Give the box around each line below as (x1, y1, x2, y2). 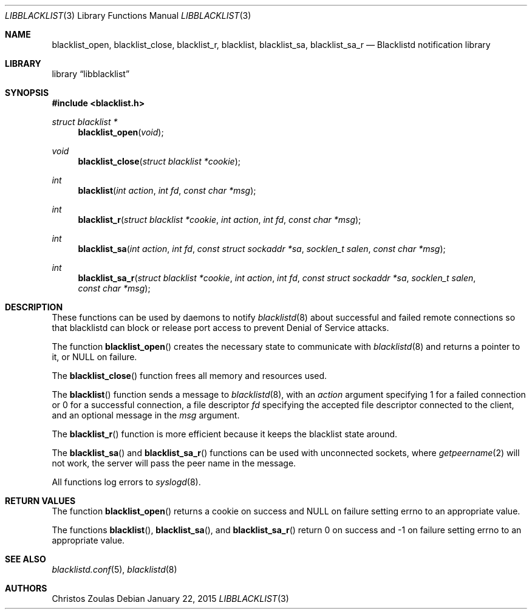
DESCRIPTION (5, 302, 63, 312)
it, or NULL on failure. (52, 352, 137, 362)
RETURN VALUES (5, 496, 76, 506)
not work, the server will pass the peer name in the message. (52, 458, 296, 468)
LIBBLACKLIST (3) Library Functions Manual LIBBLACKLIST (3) (5, 10, 251, 21)
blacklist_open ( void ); (78, 127, 164, 137)
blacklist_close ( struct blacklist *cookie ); (78, 156, 240, 166)
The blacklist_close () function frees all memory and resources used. (52, 370, 327, 381)
